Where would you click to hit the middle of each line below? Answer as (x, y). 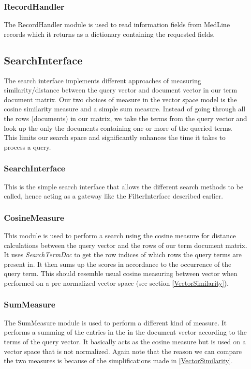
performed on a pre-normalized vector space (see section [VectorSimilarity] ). (116, 283)
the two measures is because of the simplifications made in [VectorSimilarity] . (118, 361)
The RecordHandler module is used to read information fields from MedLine (117, 24)
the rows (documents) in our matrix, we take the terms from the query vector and (125, 118)
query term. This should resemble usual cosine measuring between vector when (121, 273)
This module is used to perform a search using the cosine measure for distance (120, 235)
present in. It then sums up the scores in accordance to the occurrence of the (118, 264)
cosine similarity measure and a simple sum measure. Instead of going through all (125, 109)
